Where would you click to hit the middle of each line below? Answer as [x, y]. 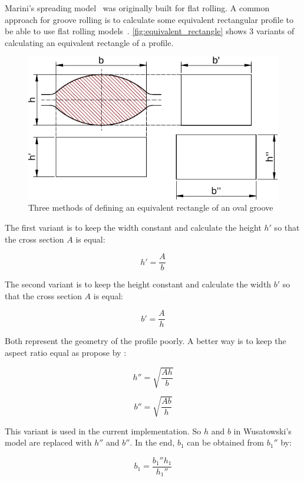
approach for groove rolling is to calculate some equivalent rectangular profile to [149, 19]
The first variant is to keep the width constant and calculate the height [133, 227]
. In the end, [152, 442]
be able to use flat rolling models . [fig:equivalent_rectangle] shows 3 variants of [150, 31]
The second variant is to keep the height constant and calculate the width [138, 284]
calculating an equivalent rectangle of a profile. [89, 42]
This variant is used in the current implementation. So [103, 431]
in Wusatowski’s [262, 431]
